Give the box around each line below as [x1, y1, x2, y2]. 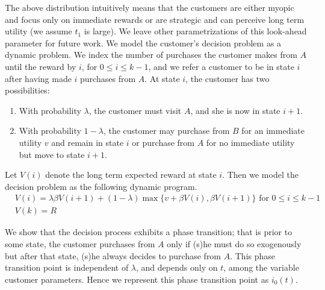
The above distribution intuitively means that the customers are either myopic [5, 1, 294, 13]
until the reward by [5, 60, 76, 72]
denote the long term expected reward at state [45, 168, 217, 181]
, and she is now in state [190, 104, 280, 116]
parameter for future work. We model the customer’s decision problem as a [5, 36, 282, 49]
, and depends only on [136, 261, 218, 274]
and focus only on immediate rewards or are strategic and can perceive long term [5, 13, 305, 25]
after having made [5, 72, 72, 84]
